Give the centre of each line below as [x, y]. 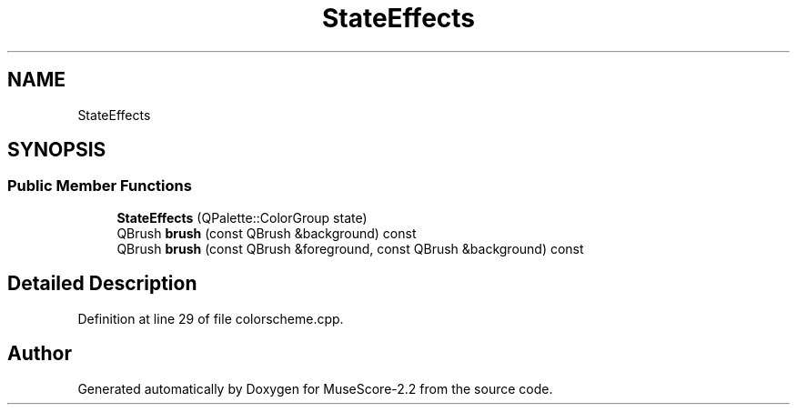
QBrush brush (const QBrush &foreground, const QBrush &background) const [350, 248]
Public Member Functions [100, 186]
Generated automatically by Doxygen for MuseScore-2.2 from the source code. [315, 388]
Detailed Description [102, 284]
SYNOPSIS [57, 150]
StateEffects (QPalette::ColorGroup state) [242, 217]
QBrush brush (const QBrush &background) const [267, 233]
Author [40, 354]
